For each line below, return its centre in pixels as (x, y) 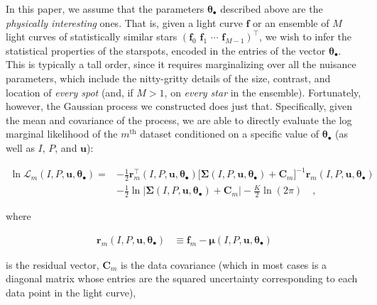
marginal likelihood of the (62, 134)
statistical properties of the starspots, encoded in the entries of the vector (166, 50)
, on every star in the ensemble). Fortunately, (263, 92)
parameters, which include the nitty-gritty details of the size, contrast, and (168, 78)
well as (20, 147)
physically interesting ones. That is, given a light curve (124, 22)
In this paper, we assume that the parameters (105, 9)
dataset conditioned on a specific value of (230, 134)
